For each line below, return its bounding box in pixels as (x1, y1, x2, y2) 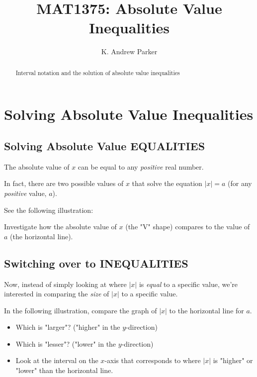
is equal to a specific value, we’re (139, 279, 238, 289)
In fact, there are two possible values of (4, 178, 124, 188)
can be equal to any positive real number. (78, 161, 204, 172)
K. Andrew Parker (101, 46, 158, 57)
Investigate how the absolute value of (4, 221, 117, 232)
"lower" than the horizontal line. (15, 365, 113, 376)
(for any (228, 178, 252, 188)
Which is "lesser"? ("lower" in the (15, 338, 116, 349)
